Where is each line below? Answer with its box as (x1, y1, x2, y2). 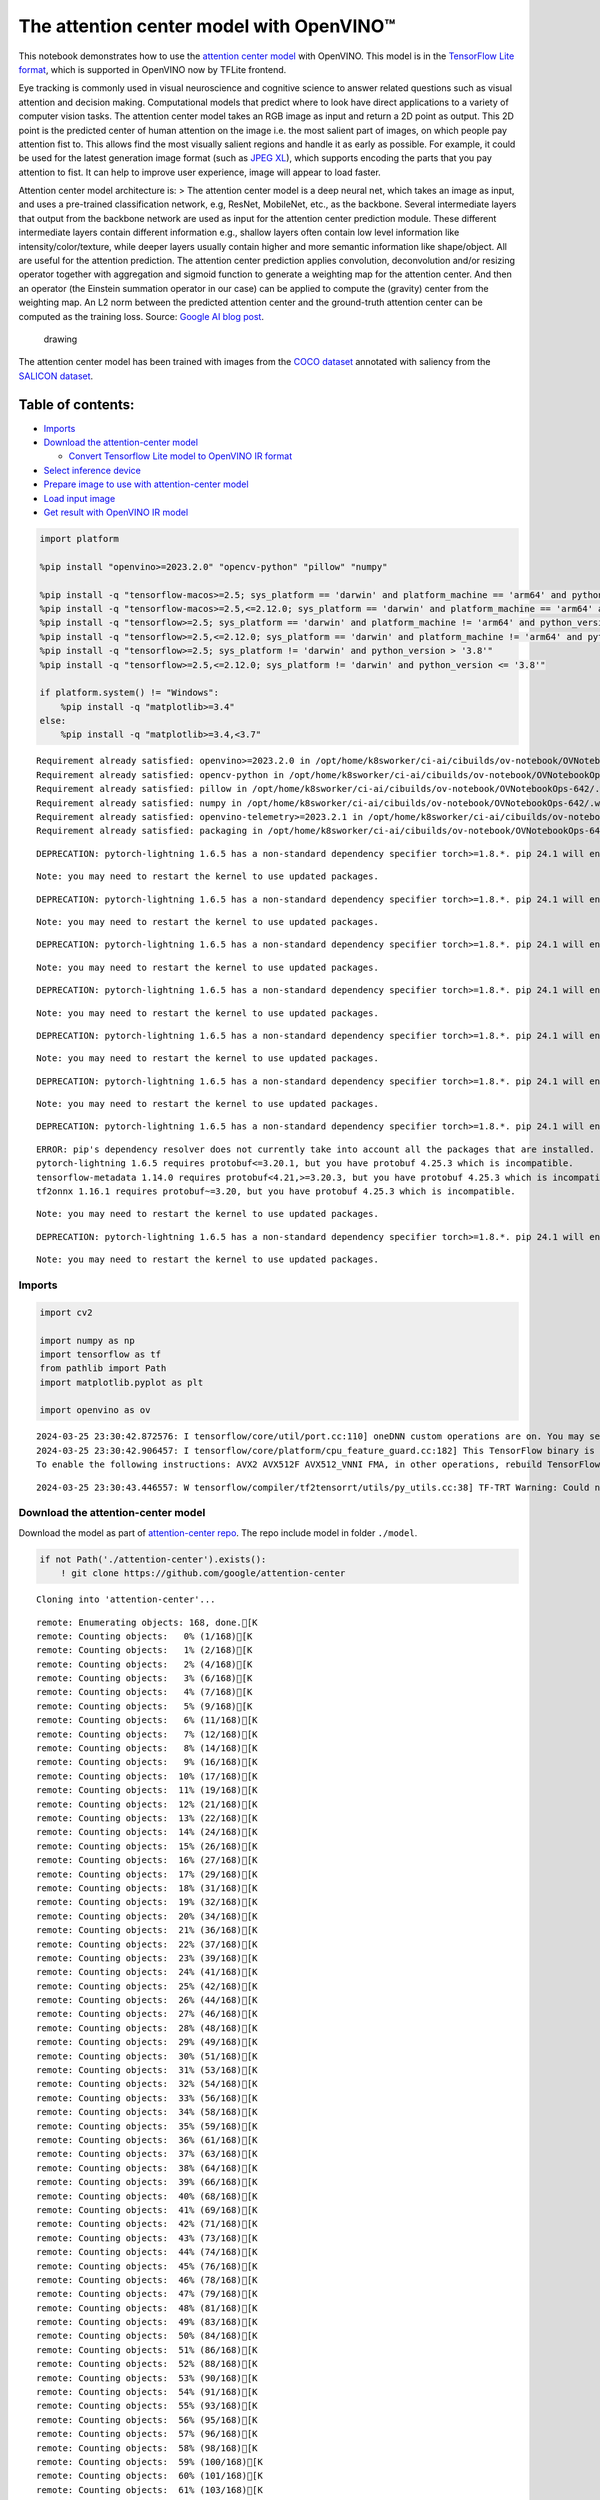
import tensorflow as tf (39, 1348, 162, 1360)
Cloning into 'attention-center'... (36, 1594, 216, 1605)
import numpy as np (39, 1335, 135, 1346)
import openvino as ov (39, 1405, 151, 1416)
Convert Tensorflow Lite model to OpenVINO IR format (68, 450, 293, 462)
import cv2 (39, 1306, 93, 1318)
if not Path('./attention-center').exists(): (39, 1553, 267, 1565)
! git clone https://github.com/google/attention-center (60, 1568, 346, 1579)
